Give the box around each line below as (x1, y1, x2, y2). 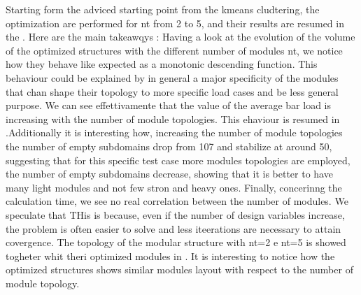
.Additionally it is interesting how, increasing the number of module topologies (6, 125, 343, 140)
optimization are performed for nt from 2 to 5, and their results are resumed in (6, 15, 344, 30)
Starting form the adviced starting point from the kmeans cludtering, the (6, 2, 320, 16)
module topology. (6, 275, 80, 290)
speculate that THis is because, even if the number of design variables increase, (6, 207, 345, 222)
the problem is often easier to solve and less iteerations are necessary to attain (6, 221, 341, 236)
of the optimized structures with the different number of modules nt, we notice (6, 43, 343, 57)
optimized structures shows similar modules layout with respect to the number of (6, 262, 353, 277)
